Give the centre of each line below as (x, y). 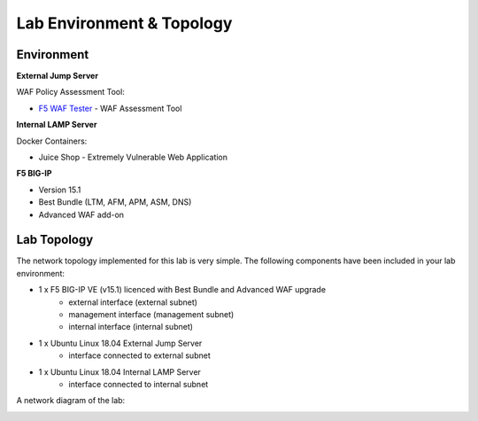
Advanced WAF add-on (81, 214)
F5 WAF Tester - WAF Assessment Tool (110, 108)
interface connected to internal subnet (139, 384)
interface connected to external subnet (140, 355)
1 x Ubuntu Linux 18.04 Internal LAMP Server (119, 371)
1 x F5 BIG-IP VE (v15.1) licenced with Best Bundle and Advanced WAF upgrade (182, 290)
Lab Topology (55, 240)
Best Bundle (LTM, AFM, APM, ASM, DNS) (115, 202)
